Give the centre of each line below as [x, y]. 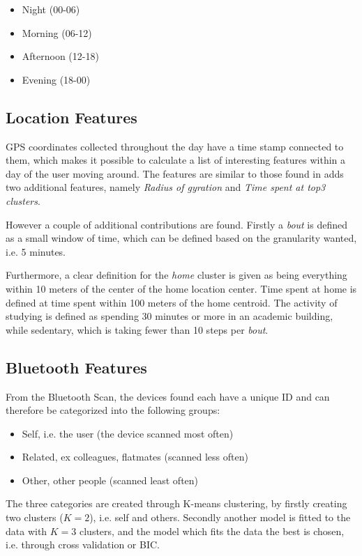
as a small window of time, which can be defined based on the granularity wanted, [181, 238]
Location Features [71, 117]
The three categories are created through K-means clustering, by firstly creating [176, 503]
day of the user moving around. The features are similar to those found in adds [175, 173]
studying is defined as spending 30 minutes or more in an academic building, [169, 316]
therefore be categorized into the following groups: [113, 410]
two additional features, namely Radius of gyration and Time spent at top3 [166, 187]
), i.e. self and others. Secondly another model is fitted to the [220, 517]
